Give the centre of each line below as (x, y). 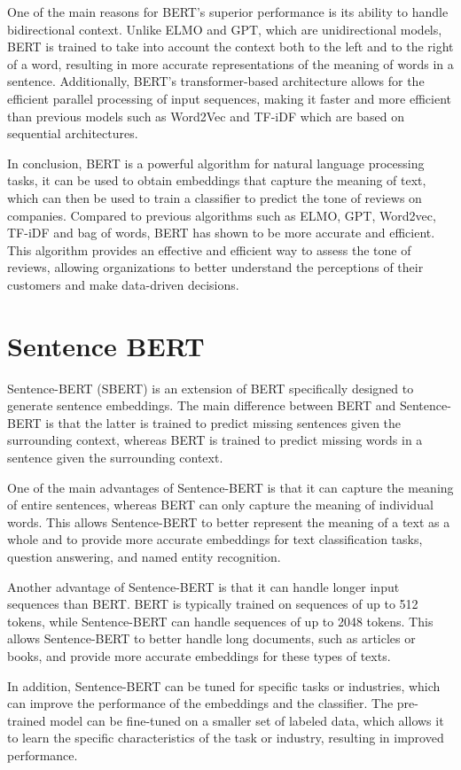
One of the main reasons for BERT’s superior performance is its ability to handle (228, 12)
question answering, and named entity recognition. (144, 556)
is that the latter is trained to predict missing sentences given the (223, 422)
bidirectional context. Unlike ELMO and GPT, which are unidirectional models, (225, 29)
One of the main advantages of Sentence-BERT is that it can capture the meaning (230, 487)
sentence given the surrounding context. (115, 457)
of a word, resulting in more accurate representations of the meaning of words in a (230, 63)
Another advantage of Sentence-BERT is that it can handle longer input (203, 586)
